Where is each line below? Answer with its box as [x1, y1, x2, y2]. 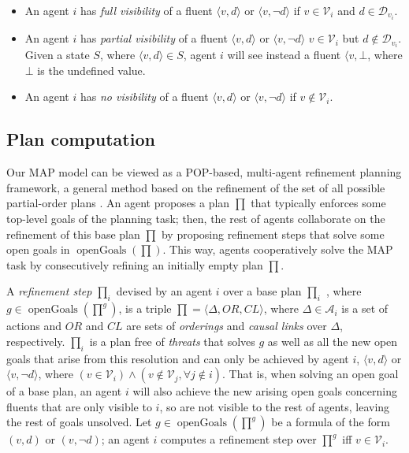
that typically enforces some [251, 195, 386, 211]
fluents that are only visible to [6, 398, 152, 414]
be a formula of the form [271, 414, 390, 430]
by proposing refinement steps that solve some [161, 225, 385, 242]
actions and [6, 317, 62, 334]
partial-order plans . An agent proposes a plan [6, 195, 230, 211]
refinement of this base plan [6, 225, 140, 242]
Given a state [24, 46, 90, 63]
